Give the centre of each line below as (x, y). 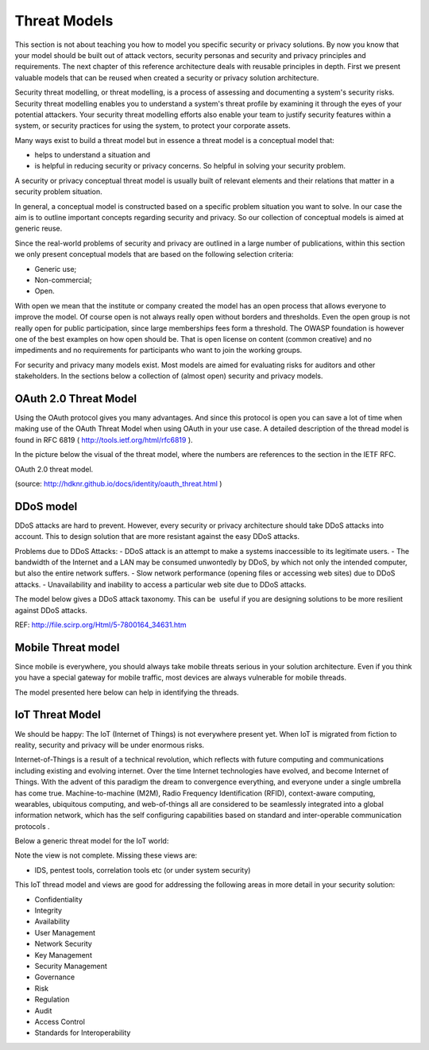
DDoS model (46, 506)
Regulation (52, 1000)
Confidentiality (58, 899)
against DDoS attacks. (51, 610)
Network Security (64, 944)
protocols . (32, 826)
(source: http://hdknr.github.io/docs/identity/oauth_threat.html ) (118, 483)
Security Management (71, 966)
